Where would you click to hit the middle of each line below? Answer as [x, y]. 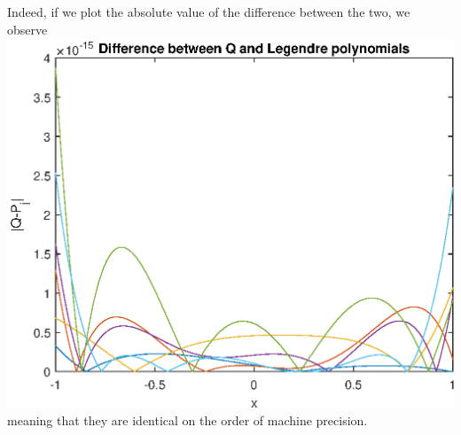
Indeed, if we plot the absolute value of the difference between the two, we [209, 12]
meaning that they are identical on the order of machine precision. [188, 419]
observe [27, 29]
